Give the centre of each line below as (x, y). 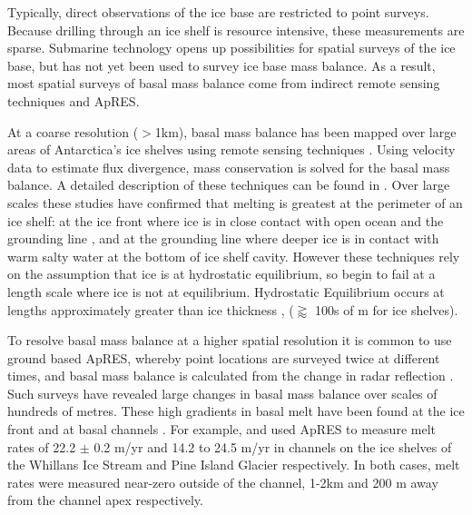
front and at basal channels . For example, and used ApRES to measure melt (221, 429)
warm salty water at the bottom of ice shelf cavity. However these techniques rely (234, 256)
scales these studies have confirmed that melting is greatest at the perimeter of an (235, 202)
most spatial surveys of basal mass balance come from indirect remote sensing (224, 83)
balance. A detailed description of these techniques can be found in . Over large (229, 185)
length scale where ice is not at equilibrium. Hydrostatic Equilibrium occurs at (226, 291)
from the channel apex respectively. (105, 500)
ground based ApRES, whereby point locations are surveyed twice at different (224, 357)
